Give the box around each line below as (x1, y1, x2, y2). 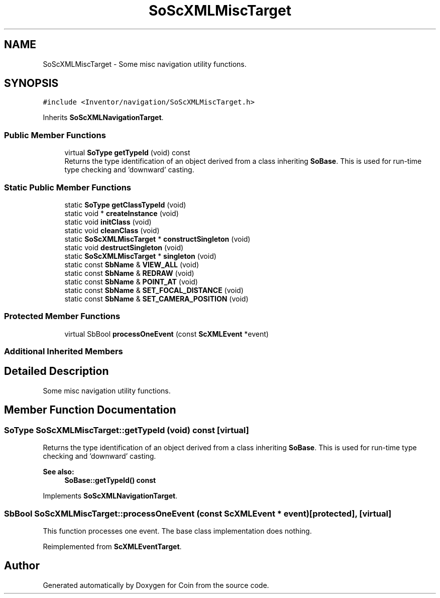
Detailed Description (4, 365, 109, 378)
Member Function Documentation (4, 404, 176, 417)
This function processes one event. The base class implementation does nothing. (43, 526, 312, 535)
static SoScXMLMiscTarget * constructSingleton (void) (64, 234, 251, 243)
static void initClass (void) (64, 217, 152, 226)
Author (4, 559, 40, 572)
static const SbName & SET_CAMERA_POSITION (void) (64, 294, 249, 303)
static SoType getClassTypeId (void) (64, 200, 186, 209)
